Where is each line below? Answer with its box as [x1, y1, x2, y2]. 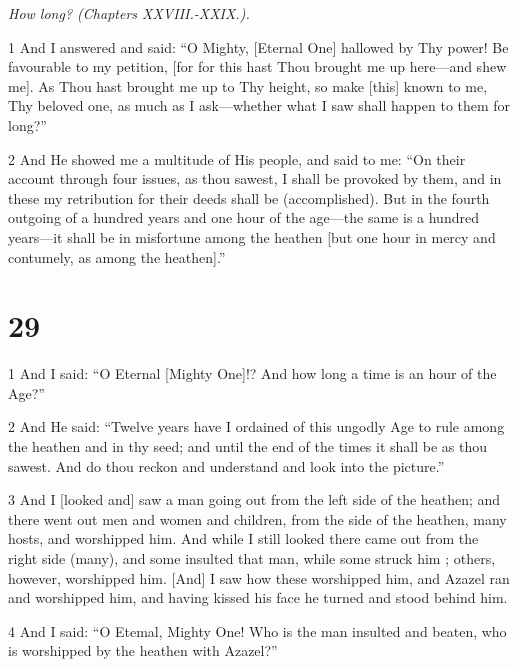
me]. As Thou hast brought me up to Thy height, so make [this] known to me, [8, 75, 488, 96]
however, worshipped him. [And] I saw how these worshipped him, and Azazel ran [8, 567, 510, 588]
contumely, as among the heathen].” [8, 246, 226, 267]
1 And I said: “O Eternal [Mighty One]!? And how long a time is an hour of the [8, 363, 497, 384]
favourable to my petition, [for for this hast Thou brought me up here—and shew [8, 56, 507, 77]
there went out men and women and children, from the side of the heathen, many [8, 508, 507, 529]
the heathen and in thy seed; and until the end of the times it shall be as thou [8, 436, 488, 457]
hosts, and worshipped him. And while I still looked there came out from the [8, 528, 479, 549]
